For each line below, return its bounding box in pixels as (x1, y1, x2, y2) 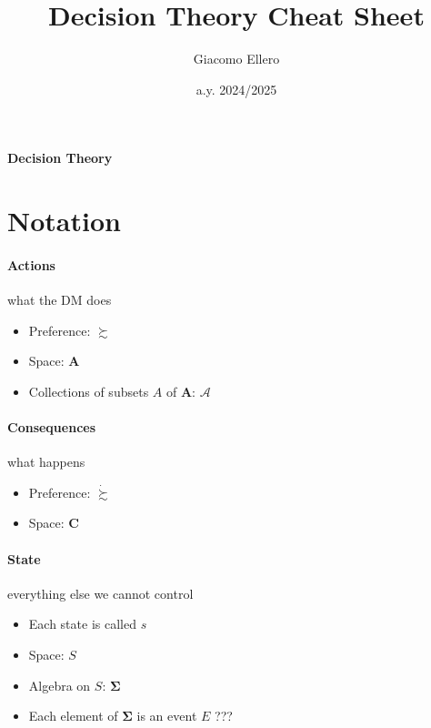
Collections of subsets (28, 381, 149, 400)
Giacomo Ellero (193, 49, 280, 68)
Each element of (28, 706, 118, 725)
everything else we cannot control (7, 583, 194, 602)
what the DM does (7, 290, 112, 309)
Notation (7, 202, 121, 239)
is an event (136, 706, 197, 725)
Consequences (7, 418, 96, 437)
